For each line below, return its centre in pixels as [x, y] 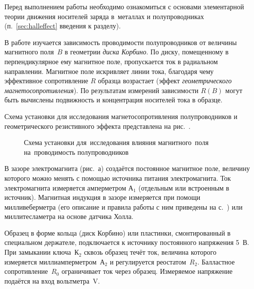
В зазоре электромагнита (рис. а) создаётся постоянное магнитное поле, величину [127, 168]
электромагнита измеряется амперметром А [69, 187]
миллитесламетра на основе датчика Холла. [69, 216]
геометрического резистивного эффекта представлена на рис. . [97, 126]
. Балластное [216, 261]
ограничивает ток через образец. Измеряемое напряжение [147, 271]
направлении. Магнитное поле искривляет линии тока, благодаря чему [109, 71]
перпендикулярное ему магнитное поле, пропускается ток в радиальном [111, 61]
